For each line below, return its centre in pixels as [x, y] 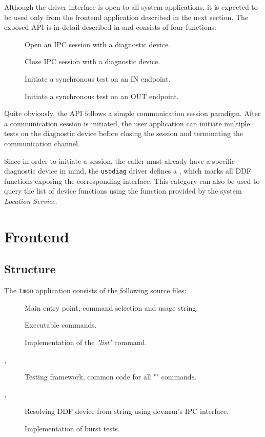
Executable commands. [61, 325]
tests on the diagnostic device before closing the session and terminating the [124, 133]
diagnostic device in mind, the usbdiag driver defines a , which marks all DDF [128, 171]
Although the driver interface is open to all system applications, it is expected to [131, 7]
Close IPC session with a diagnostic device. [93, 61]
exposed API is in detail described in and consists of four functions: [110, 27]
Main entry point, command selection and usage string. [111, 307]
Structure [30, 269]
